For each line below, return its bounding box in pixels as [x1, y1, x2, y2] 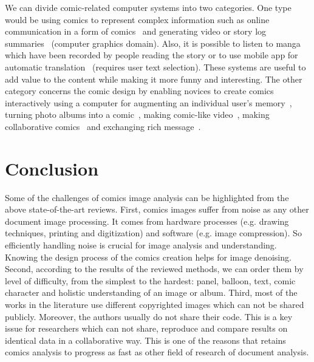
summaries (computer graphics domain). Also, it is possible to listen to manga [5, 36, 301, 49]
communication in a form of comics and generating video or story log [5, 25, 267, 38]
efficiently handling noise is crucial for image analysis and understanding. [5, 239, 277, 251]
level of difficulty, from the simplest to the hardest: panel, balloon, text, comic [5, 274, 296, 287]
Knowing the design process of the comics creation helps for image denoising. [5, 250, 292, 263]
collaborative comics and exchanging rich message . [5, 120, 201, 132]
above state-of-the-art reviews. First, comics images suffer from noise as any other [5, 203, 309, 216]
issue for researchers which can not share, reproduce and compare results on [5, 322, 288, 335]
